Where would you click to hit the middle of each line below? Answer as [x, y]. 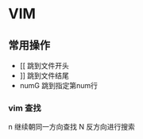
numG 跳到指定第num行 [58, 85]
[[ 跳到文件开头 [44, 66]
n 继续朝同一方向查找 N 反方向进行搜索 [71, 127]
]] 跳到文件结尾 [44, 75]
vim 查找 [25, 108]
